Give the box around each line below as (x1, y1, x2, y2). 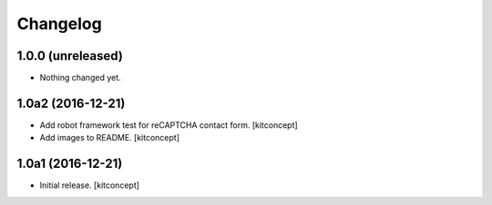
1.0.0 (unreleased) (16, 48, 123, 63)
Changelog (16, 14, 102, 34)
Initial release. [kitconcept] (39, 180, 140, 190)
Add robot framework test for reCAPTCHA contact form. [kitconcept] (39, 119, 298, 131)
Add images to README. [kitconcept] (39, 132, 180, 143)
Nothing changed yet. (39, 73, 122, 83)
